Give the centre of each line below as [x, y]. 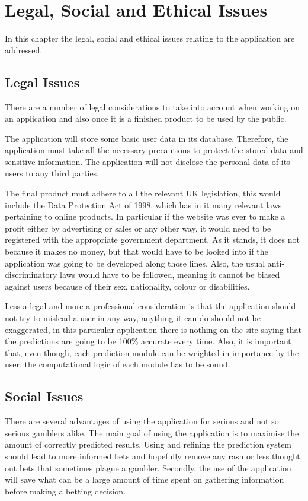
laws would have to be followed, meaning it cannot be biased [170, 275]
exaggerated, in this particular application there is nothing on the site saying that [153, 329]
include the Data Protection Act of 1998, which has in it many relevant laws [143, 204]
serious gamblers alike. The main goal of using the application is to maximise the [152, 432]
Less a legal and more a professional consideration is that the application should [150, 306]
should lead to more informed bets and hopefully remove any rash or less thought [153, 456]
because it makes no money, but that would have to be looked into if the [137, 251]
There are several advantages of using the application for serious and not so [142, 421]
